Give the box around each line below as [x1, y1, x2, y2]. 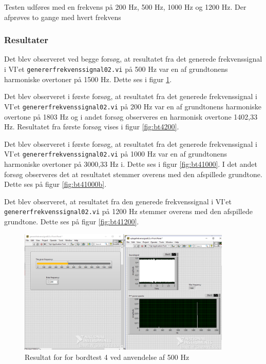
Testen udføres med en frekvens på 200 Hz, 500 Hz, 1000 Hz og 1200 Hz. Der [4, 2, 246, 12]
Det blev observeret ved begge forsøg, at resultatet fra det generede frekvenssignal [4, 53, 262, 64]
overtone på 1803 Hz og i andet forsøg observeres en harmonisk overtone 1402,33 [4, 111, 258, 122]
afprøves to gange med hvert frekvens [4, 11, 121, 22]
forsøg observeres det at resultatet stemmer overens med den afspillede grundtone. [4, 168, 262, 179]
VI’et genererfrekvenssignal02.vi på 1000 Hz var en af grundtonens [4, 148, 227, 159]
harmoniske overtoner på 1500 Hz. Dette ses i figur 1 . [4, 73, 172, 84]
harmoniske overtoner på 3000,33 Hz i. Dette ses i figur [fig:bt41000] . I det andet [4, 158, 257, 169]
